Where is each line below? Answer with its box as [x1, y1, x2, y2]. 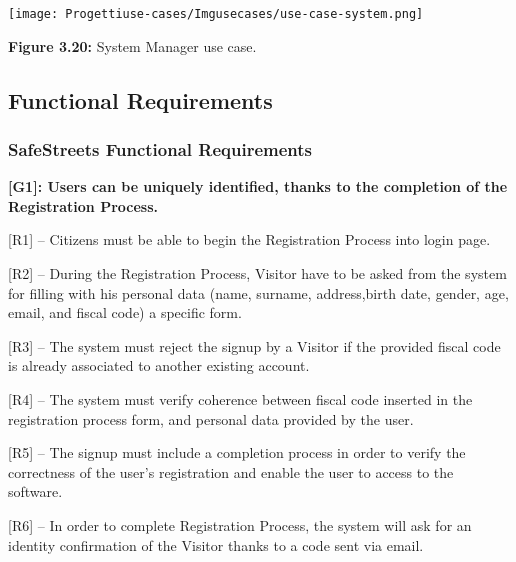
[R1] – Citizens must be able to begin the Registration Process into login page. [8, 229, 491, 250]
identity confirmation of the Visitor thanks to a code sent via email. [8, 534, 424, 555]
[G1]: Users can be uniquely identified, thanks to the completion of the [8, 176, 508, 197]
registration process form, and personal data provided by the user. [8, 408, 414, 429]
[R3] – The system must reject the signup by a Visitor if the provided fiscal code [8, 335, 501, 356]
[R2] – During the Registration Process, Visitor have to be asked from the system [8, 263, 507, 284]
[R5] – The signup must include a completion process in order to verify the [8, 442, 466, 463]
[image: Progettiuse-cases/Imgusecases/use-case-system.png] [8, 7, 424, 21]
